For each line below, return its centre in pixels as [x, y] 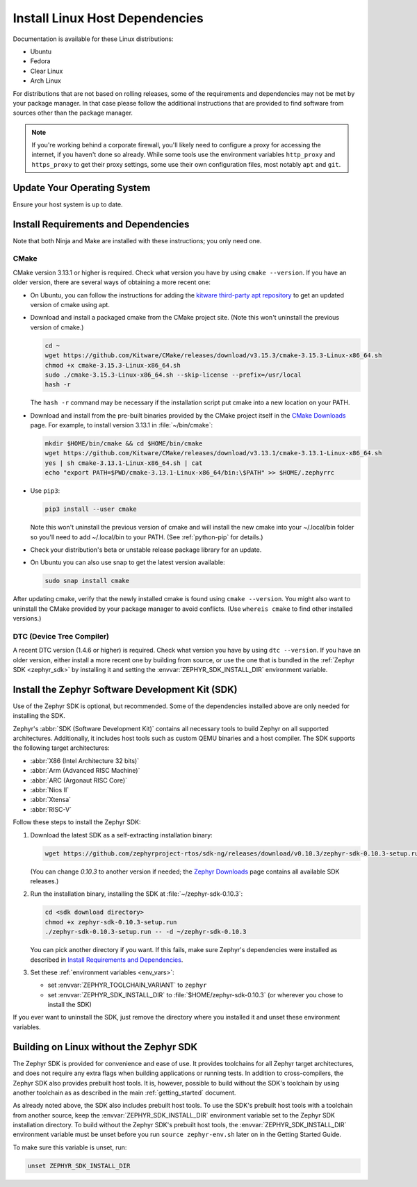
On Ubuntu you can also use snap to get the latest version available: [128, 562]
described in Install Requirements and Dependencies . [107, 960]
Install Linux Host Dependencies [108, 18]
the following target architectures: [62, 748]
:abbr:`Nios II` [50, 790]
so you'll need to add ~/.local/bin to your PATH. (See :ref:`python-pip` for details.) [147, 537]
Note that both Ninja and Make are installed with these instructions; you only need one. [137, 240]
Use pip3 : [45, 491]
